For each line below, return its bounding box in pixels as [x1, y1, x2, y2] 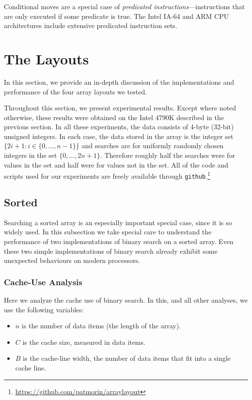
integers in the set [4, 150, 57, 160]
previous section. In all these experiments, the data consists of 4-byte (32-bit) [4, 122, 234, 132]
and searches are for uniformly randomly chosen [81, 140, 224, 151]
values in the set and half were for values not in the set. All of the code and [4, 159, 229, 169]
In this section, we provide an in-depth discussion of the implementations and [4, 77, 234, 87]
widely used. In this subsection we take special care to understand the [4, 227, 212, 237]
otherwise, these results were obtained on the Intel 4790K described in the [4, 112, 224, 122]
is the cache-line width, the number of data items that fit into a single [23, 353, 231, 363]
